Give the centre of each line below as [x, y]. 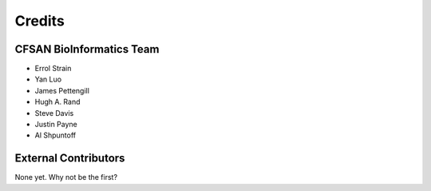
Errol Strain [53, 69]
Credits [40, 21]
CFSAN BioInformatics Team [87, 49]
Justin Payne [56, 125]
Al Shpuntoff [55, 135]
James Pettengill [62, 90]
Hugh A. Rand [57, 102]
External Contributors [70, 159]
